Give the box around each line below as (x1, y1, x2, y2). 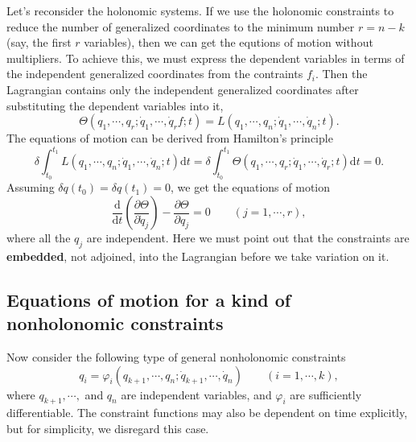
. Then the (315, 65, 368, 82)
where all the (6, 229, 71, 246)
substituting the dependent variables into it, (6, 97, 224, 114)
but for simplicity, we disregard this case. (6, 420, 209, 437)
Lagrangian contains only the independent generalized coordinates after (6, 81, 359, 97)
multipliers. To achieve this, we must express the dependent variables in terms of (6, 49, 405, 66)
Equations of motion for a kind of (6, 287, 291, 312)
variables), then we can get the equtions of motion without (84, 34, 373, 51)
